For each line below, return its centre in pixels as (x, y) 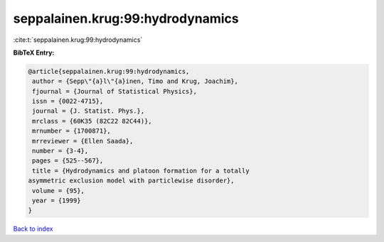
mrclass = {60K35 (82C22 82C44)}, (92, 121)
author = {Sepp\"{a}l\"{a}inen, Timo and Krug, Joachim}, (135, 81)
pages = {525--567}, (68, 161)
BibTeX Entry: (34, 53)
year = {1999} (57, 200)
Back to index (33, 229)
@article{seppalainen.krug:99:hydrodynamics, (109, 71)
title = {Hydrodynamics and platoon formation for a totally (141, 171)
